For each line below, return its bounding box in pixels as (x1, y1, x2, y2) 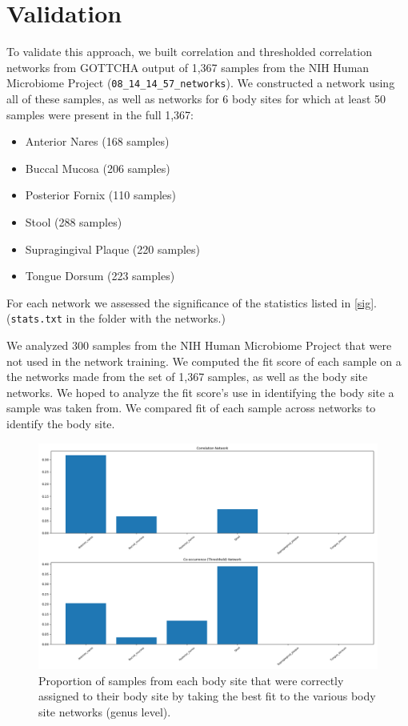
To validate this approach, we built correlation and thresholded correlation (6, 43, 372, 60)
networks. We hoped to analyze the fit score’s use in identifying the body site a (6, 383, 394, 400)
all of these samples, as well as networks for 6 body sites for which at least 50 (6, 90, 386, 106)
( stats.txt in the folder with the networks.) (6, 310, 226, 327)
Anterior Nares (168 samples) (25, 133, 170, 150)
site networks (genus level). (38, 703, 171, 720)
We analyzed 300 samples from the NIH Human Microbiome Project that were (6, 336, 392, 353)
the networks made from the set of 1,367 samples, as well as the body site (6, 368, 368, 385)
